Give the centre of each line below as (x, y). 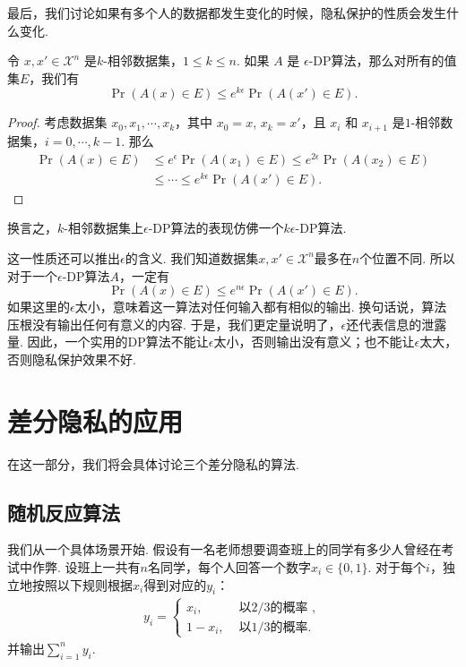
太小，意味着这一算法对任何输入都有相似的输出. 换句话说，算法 (261, 307)
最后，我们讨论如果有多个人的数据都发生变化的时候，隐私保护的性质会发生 (227, 13)
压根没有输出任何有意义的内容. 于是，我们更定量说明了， (174, 324)
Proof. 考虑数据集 (57, 122)
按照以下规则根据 (82, 584)
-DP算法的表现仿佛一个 (216, 228)
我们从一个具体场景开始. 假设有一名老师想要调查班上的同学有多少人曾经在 (224, 549)
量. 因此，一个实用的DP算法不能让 (108, 342)
